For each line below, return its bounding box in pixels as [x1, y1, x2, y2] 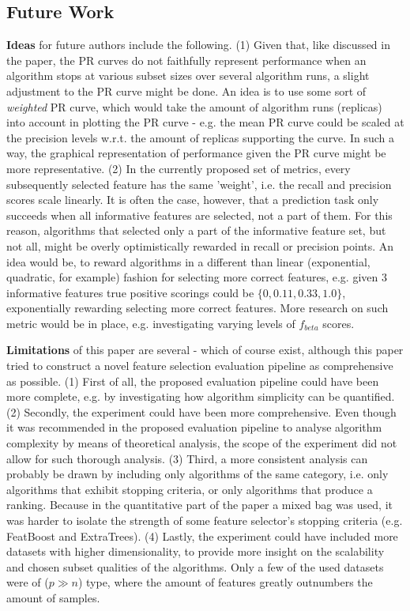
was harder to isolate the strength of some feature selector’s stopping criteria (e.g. [6, 512, 403, 529]
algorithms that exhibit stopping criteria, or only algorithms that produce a [6, 481, 373, 497]
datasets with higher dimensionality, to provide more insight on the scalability [6, 543, 385, 560]
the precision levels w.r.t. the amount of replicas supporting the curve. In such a [6, 129, 394, 145]
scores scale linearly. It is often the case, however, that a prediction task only [6, 191, 379, 208]
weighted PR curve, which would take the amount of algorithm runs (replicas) [6, 98, 382, 115]
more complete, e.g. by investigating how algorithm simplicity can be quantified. [6, 388, 395, 405]
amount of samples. [6, 589, 100, 605]
